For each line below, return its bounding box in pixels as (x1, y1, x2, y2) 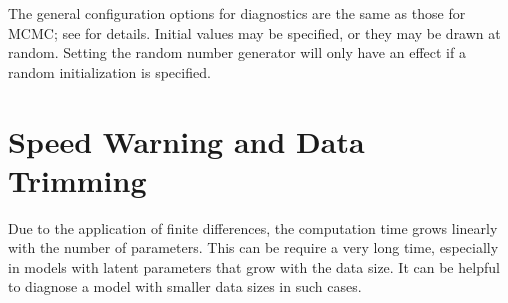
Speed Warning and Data (8, 120, 365, 161)
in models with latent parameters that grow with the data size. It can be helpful (8, 256, 500, 277)
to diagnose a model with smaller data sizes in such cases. (8, 276, 362, 297)
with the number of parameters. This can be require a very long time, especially (8, 237, 499, 258)
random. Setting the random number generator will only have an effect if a (8, 42, 466, 63)
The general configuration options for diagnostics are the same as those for (8, 3, 466, 23)
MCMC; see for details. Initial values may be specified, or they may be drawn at (8, 22, 501, 43)
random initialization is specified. (8, 61, 211, 82)
